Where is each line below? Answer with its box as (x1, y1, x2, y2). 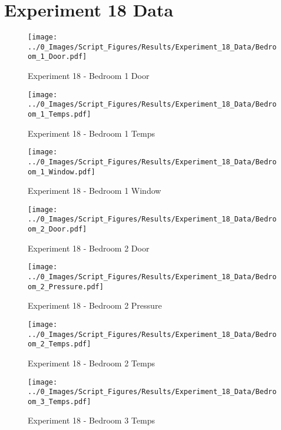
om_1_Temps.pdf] (28, 110, 91, 118)
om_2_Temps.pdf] (28, 340, 91, 349)
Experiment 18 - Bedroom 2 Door (28, 242, 150, 254)
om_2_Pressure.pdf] (28, 282, 104, 291)
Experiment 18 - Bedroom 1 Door (28, 70, 150, 82)
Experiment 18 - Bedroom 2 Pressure (28, 299, 162, 312)
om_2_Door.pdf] (28, 225, 87, 234)
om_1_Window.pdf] (28, 167, 95, 176)
